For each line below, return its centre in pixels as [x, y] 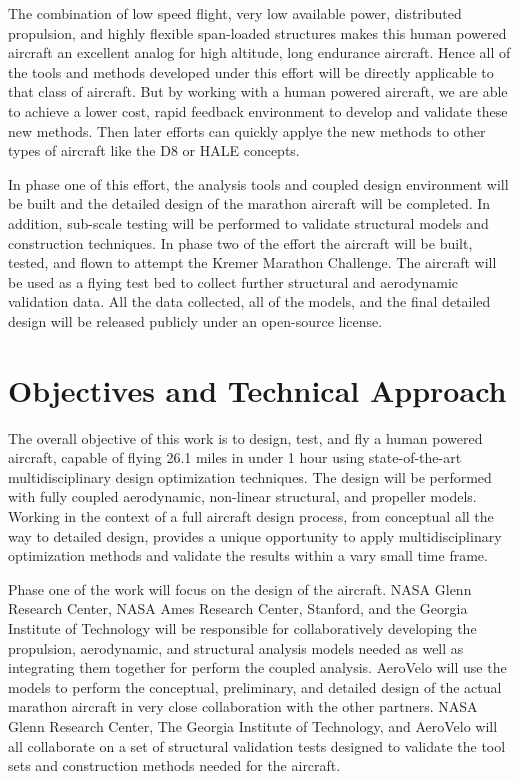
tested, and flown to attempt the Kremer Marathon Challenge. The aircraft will [252, 262]
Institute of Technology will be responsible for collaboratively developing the [242, 627]
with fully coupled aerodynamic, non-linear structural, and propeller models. [242, 496]
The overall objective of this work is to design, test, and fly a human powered [245, 437]
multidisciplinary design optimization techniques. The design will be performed [250, 476]
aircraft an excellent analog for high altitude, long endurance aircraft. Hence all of [259, 52]
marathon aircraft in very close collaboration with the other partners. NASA [243, 706]
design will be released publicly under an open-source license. [195, 320]
